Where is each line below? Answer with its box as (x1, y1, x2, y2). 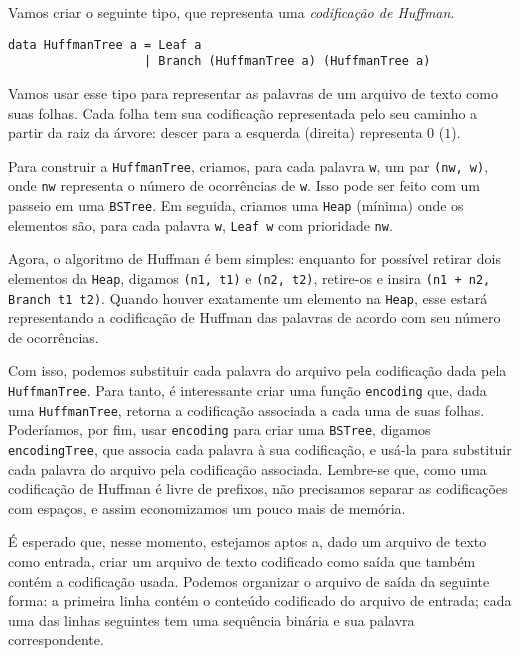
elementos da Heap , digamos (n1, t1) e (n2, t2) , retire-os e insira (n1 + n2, (8, 267, 491, 288)
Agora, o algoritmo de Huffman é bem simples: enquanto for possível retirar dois (8, 248, 501, 269)
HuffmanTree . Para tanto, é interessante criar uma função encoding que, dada (8, 380, 487, 400)
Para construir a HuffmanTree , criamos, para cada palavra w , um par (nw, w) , (8, 155, 489, 176)
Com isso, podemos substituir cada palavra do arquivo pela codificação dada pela (8, 360, 507, 381)
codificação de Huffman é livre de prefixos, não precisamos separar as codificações (8, 478, 508, 499)
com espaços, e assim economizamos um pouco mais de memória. (8, 497, 406, 518)
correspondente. (8, 629, 104, 650)
